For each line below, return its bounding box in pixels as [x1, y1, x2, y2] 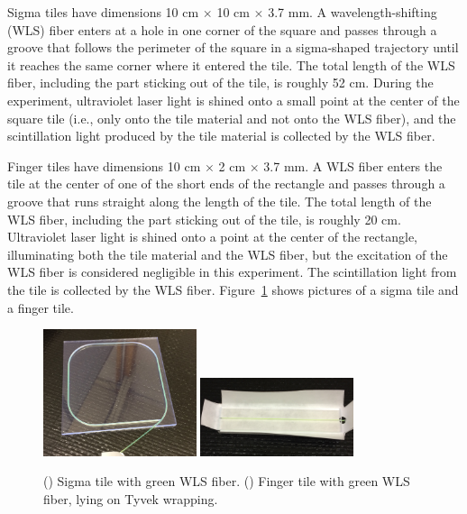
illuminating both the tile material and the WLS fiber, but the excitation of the [7, 244, 448, 263]
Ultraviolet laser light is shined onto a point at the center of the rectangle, [7, 227, 417, 246]
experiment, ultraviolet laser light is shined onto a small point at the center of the [7, 90, 460, 109]
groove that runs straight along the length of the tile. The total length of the [7, 191, 432, 210]
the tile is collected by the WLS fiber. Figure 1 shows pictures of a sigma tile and [7, 280, 459, 298]
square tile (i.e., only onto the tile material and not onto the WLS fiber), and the [7, 108, 456, 127]
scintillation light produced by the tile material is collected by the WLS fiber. [7, 126, 435, 145]
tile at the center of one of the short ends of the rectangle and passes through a [7, 174, 445, 193]
